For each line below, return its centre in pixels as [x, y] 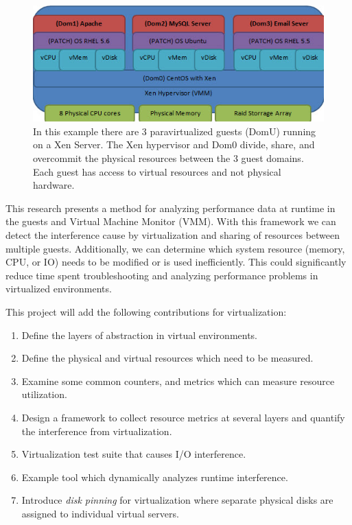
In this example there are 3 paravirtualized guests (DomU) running [175, 131]
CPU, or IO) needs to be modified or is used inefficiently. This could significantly [176, 262]
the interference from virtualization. [97, 431]
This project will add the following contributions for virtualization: [146, 311]
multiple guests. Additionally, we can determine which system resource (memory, [175, 248]
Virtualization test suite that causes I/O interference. [134, 454]
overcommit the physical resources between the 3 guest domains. [168, 158]
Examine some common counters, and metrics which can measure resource [178, 381]
